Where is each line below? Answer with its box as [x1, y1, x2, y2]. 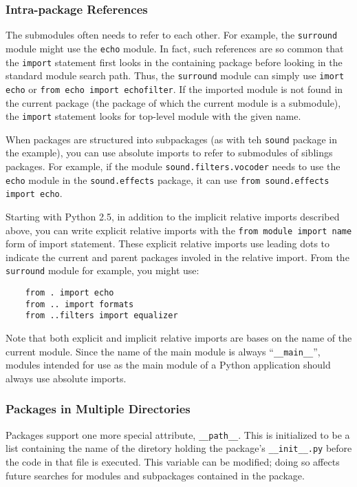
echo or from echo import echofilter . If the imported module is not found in [6, 81, 343, 96]
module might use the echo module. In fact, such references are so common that [6, 41, 344, 55]
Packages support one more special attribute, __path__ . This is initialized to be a [6, 427, 350, 442]
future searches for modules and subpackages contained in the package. [6, 468, 305, 482]
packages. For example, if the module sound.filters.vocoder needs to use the [6, 159, 340, 173]
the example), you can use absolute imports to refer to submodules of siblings [6, 145, 333, 160]
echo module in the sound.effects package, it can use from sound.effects [6, 172, 329, 187]
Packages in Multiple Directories [6, 400, 191, 417]
